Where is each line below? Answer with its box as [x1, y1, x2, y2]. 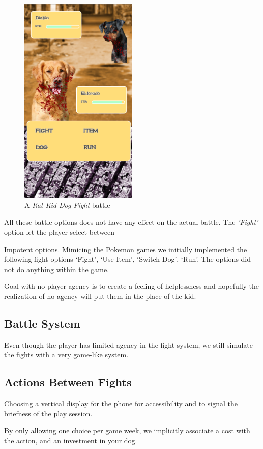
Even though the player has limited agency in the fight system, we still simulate [4, 339, 253, 350]
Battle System [4, 315, 80, 331]
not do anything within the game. [4, 263, 109, 274]
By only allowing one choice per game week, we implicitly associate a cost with [4, 425, 250, 436]
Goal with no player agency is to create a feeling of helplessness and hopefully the [4, 281, 259, 291]
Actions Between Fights [4, 374, 132, 390]
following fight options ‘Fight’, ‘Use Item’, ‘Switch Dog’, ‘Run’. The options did [4, 254, 251, 264]
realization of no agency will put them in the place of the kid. [4, 290, 196, 301]
